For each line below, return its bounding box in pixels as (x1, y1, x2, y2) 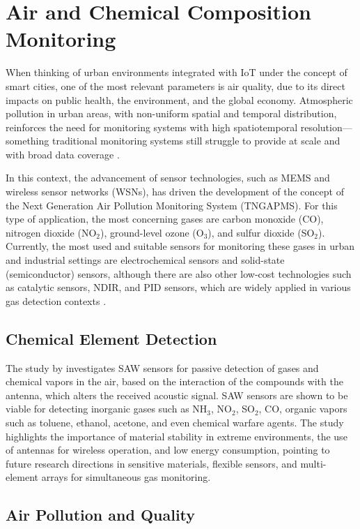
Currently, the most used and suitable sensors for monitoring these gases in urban (6, 239, 355, 253)
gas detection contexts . (6, 293, 107, 308)
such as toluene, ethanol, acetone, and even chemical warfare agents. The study (6, 415, 344, 429)
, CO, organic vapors (258, 401, 347, 416)
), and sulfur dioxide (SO (208, 225, 315, 239)
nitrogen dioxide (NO (6, 225, 97, 239)
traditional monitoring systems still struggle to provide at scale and (52, 133, 341, 148)
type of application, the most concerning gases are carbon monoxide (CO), (6, 211, 324, 226)
